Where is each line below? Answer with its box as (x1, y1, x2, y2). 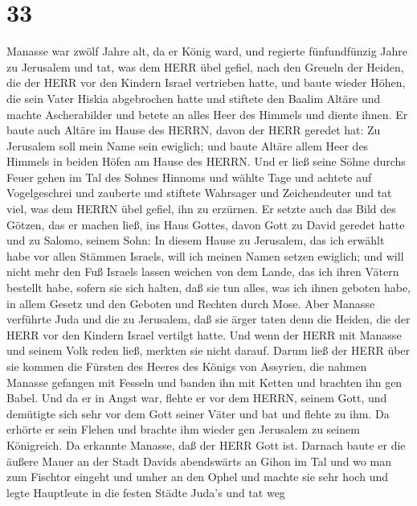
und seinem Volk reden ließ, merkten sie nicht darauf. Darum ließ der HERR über (6, 342, 411, 359)
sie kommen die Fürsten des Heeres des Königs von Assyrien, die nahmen (6, 358, 367, 374)
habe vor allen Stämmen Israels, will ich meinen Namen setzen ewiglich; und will (6, 247, 404, 264)
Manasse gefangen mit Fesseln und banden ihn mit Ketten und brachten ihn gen (6, 373, 403, 390)
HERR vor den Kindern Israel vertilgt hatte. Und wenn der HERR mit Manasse (6, 326, 402, 343)
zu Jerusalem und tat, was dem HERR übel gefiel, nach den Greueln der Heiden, (6, 58, 404, 75)
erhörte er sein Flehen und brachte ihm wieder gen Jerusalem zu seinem (6, 421, 360, 438)
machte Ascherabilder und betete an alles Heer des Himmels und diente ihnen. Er (6, 105, 408, 122)
